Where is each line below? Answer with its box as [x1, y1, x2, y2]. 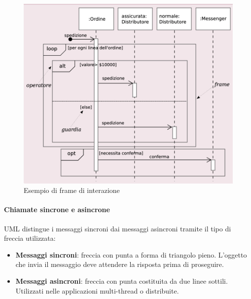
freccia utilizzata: [4, 233, 56, 243]
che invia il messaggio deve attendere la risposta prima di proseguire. [15, 259, 224, 269]
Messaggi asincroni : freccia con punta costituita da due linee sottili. [15, 276, 228, 286]
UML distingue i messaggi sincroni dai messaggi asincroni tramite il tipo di [4, 223, 231, 233]
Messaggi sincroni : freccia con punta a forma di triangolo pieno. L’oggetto [15, 249, 247, 260]
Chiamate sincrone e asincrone [4, 204, 110, 215]
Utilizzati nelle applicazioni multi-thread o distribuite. [15, 285, 179, 296]
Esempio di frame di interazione [24, 185, 120, 195]
